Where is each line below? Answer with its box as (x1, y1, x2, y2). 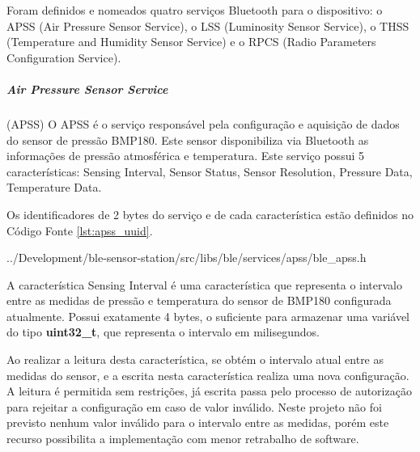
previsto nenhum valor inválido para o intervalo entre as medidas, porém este (6, 414, 389, 431)
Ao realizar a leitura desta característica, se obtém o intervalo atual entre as (6, 351, 384, 368)
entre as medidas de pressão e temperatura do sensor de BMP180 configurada (6, 292, 392, 309)
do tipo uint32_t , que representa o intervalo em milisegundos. (6, 323, 320, 340)
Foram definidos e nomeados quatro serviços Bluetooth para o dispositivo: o (6, 2, 383, 18)
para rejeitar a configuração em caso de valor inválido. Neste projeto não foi (6, 398, 382, 415)
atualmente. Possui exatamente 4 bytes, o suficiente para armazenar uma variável (6, 307, 409, 324)
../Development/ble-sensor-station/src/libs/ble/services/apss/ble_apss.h (6, 249, 367, 266)
